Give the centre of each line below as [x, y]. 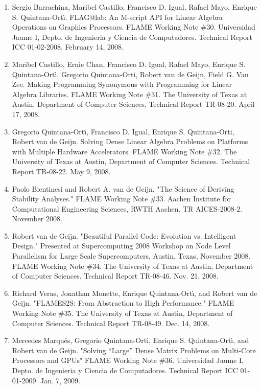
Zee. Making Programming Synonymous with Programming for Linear [122, 84]
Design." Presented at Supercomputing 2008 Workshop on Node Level [121, 246]
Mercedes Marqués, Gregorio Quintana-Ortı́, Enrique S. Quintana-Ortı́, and [130, 340]
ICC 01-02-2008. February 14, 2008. [68, 47]
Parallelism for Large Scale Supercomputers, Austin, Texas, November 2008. [131, 256]
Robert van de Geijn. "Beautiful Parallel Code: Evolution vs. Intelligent [124, 235]
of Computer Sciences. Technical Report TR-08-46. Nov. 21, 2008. [115, 276]
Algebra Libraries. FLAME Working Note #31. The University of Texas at [129, 94]
